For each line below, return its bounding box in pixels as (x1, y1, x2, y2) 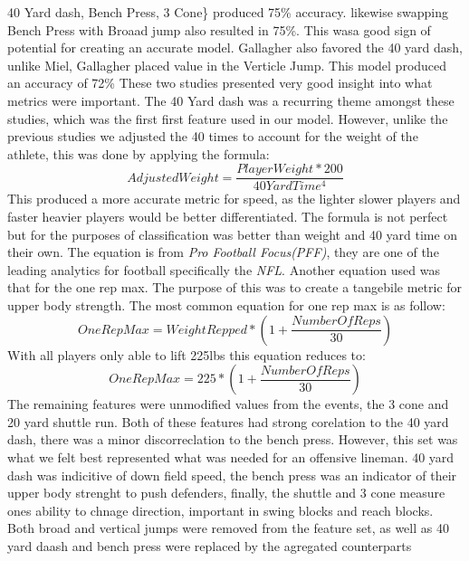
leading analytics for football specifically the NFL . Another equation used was (7, 260, 440, 279)
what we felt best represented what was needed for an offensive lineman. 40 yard (7, 447, 455, 466)
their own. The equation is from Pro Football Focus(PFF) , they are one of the (7, 242, 439, 261)
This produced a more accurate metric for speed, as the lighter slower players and (7, 189, 461, 208)
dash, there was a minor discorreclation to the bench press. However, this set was (7, 430, 458, 449)
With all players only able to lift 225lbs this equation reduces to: (7, 345, 366, 364)
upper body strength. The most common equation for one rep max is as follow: (7, 295, 445, 314)
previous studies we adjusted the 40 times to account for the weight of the (7, 127, 418, 146)
